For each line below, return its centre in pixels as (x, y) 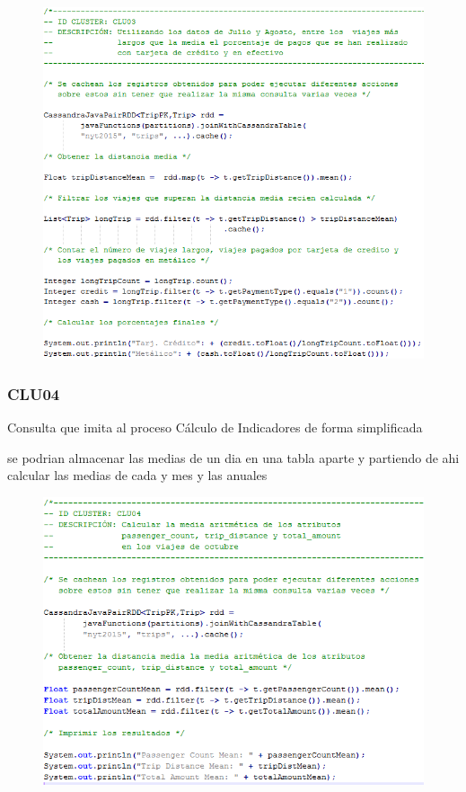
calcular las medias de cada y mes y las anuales (137, 475)
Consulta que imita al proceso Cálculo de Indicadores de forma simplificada (215, 427)
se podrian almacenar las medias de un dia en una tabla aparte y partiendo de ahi (233, 457)
